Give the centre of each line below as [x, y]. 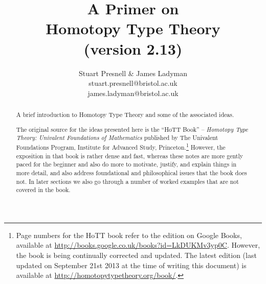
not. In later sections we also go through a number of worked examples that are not [127, 181]
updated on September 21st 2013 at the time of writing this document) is [131, 265]
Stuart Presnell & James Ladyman [133, 73]
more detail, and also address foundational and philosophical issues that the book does [131, 172]
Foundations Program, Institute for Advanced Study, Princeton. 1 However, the [121, 146]
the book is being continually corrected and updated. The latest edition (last [136, 255]
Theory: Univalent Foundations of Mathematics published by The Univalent [117, 138]
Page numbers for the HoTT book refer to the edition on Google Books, [129, 235]
